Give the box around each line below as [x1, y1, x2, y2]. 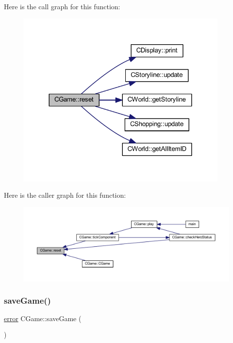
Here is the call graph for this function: [4, 1, 120, 11]
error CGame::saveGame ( [4, 313, 82, 323]
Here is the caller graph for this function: [4, 190, 126, 200]
